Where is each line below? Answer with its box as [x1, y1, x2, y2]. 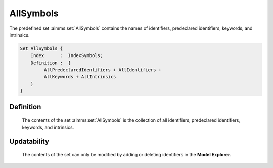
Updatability [9, 137, 50, 146]
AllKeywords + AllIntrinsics [43, 74, 116, 80]
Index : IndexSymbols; [30, 53, 103, 59]
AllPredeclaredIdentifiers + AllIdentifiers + [43, 67, 162, 73]
